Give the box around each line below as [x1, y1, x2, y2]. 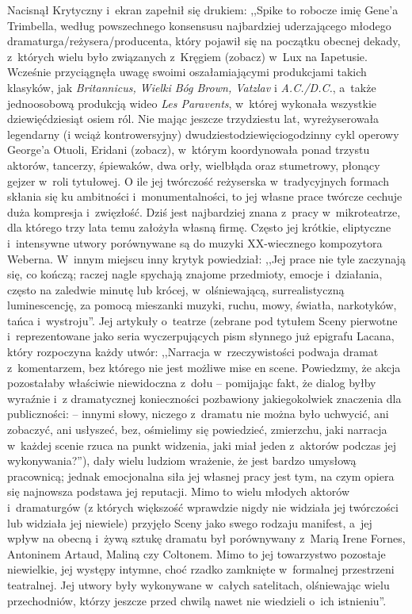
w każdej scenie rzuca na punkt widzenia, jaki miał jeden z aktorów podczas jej [7, 436, 397, 453]
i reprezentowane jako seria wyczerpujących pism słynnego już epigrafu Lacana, [7, 328, 395, 344]
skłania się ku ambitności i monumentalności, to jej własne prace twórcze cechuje [7, 188, 402, 205]
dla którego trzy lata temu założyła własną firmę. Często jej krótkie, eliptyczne [7, 219, 391, 236]
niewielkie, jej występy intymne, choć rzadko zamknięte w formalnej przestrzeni [7, 561, 395, 578]
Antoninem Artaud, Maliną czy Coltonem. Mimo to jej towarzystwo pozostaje [7, 545, 386, 562]
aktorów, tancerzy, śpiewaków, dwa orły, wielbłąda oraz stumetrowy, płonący [7, 156, 380, 173]
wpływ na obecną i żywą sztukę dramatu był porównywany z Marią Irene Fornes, [7, 530, 406, 547]
